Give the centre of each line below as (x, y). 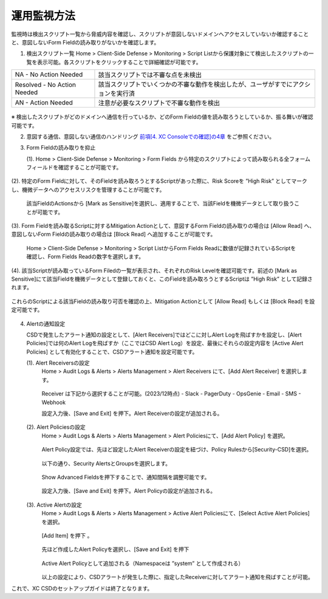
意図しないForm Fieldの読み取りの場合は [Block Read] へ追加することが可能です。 (114, 234)
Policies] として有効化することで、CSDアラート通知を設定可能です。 (112, 352)
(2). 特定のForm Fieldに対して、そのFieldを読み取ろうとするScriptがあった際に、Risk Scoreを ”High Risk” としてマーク (159, 181)
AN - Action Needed (44, 103)
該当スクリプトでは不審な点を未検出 (150, 75)
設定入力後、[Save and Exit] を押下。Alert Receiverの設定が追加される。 (132, 414)
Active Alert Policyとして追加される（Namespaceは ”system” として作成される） (143, 563)
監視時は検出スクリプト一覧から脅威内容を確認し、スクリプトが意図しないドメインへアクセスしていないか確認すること (160, 34)
